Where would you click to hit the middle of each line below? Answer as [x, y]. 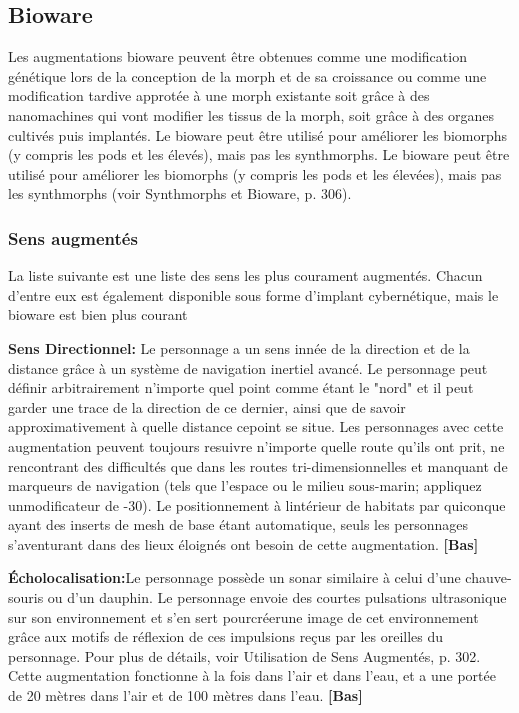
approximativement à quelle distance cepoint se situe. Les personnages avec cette [256, 426]
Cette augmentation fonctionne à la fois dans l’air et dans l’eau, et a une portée [252, 675]
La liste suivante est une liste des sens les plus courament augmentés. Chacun [245, 275]
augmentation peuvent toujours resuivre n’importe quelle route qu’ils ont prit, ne [256, 445]
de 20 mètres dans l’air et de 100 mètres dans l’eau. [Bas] [185, 695]
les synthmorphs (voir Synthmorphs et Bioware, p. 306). [180, 193]
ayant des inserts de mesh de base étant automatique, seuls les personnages [238, 524]
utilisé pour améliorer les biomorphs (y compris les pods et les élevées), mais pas [255, 173]
